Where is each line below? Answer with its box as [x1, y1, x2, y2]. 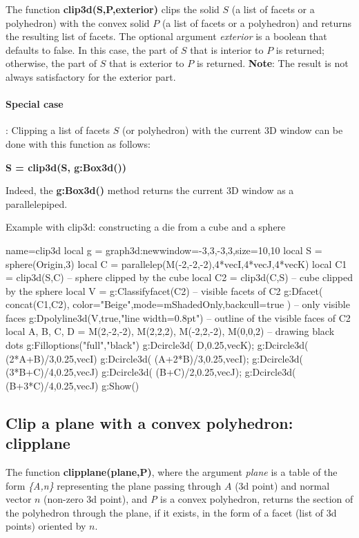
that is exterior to [108, 56, 184, 70]
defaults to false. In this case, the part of [6, 42, 178, 57]
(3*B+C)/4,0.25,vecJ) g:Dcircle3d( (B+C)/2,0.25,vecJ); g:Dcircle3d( [6, 365, 296, 379]
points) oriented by [6, 519, 86, 533]
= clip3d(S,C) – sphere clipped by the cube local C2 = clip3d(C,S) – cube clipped [6, 270, 353, 285]
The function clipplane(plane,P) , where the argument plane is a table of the [6, 465, 338, 479]
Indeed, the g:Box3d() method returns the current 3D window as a [6, 183, 294, 198]
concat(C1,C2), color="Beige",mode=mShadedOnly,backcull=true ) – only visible [6, 297, 350, 311]
